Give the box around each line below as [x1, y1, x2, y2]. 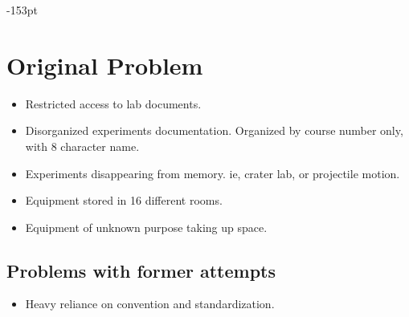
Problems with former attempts [6, 258, 276, 282]
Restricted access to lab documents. [25, 95, 202, 112]
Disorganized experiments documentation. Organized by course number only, [25, 122, 403, 139]
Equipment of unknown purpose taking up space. [25, 218, 268, 235]
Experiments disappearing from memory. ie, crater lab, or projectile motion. [25, 165, 400, 181]
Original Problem [6, 48, 203, 81]
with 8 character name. [25, 137, 140, 154]
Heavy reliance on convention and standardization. [25, 295, 275, 312]
